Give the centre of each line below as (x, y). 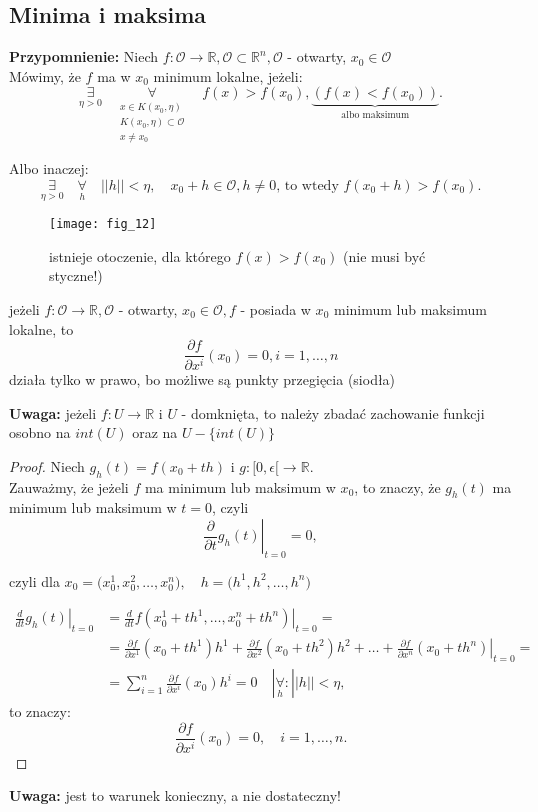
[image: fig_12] (103, 224)
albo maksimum (375, 115)
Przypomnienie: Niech (84, 56)
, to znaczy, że (397, 486)
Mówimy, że (45, 75)
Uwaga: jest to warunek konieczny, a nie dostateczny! (175, 795)
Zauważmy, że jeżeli (69, 486)
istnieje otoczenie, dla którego (140, 255)
